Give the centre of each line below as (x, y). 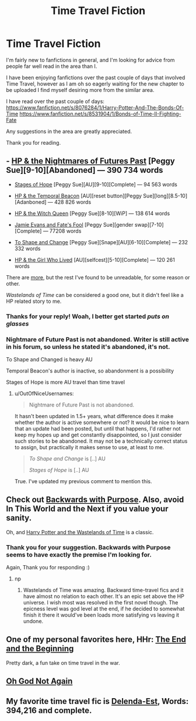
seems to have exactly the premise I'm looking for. (79, 555)
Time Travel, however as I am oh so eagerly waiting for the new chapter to (95, 84)
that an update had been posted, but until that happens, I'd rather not (97, 428)
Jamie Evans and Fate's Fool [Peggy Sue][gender (74, 224)
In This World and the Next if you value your (87, 509)
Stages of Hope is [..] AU (59, 470)
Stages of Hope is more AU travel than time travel (66, 382)
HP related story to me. (34, 301)
